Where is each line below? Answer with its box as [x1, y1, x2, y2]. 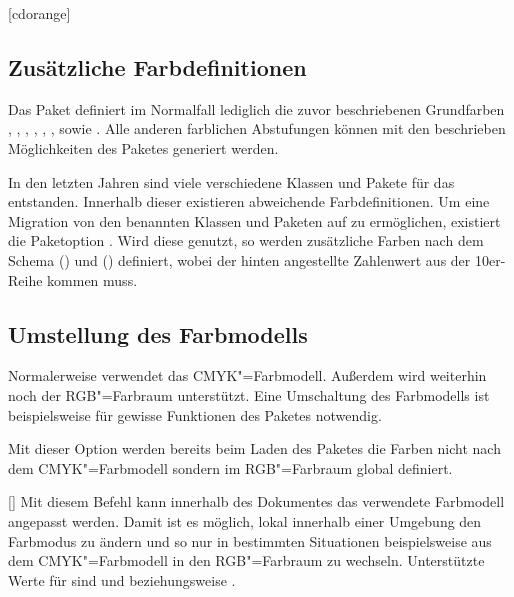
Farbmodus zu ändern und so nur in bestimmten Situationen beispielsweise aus [8, 530, 492, 551]
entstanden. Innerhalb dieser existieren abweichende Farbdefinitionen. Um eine [8, 191, 490, 212]
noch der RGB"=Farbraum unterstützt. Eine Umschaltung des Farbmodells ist [8, 384, 490, 405]
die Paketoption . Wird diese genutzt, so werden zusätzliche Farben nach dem [8, 230, 484, 251]
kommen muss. [47, 269, 138, 290]
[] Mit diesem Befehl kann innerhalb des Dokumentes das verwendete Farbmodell [8, 491, 505, 512]
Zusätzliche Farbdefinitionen [8, 51, 307, 82]
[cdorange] [8, 3, 71, 23]
